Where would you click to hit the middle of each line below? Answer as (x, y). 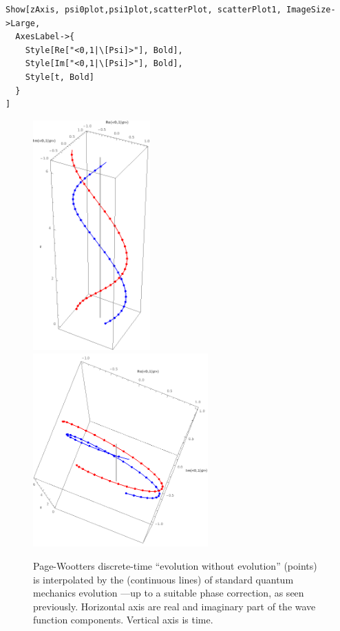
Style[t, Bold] (60, 77)
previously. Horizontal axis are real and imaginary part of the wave (174, 606)
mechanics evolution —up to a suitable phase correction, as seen (169, 593)
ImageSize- (311, 10)
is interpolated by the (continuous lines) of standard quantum (163, 579)
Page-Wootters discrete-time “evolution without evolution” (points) (175, 566)
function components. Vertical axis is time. (123, 620)
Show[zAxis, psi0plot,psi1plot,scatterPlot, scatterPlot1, (144, 10)
